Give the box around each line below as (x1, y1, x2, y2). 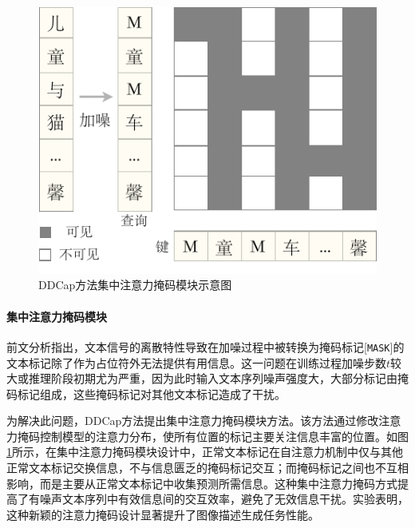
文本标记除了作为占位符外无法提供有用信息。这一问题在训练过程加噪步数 (6, 354, 386, 371)
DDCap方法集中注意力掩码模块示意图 (38, 276, 232, 293)
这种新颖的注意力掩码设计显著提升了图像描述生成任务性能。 (6, 506, 319, 522)
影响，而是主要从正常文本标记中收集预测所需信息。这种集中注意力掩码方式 (6, 474, 397, 491)
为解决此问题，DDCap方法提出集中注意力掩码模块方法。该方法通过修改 (6, 412, 379, 429)
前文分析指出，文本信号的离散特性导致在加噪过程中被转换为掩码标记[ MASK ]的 (6, 338, 405, 355)
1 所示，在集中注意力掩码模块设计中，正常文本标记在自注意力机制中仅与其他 (6, 443, 403, 460)
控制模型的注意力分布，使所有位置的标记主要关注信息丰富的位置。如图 (39, 427, 409, 444)
